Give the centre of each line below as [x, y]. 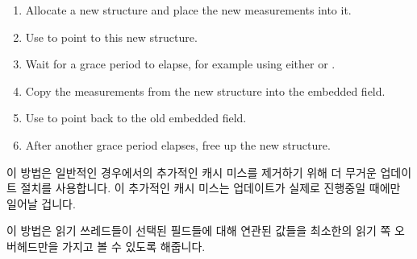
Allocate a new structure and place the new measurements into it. [188, 10]
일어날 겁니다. [41, 203]
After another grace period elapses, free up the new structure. [178, 144]
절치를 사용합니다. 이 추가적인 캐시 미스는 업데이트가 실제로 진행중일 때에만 [211, 188]
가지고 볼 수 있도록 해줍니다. [134, 246]
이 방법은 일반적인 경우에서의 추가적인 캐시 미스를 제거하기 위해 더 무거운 [192, 172]
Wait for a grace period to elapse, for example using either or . [180, 64]
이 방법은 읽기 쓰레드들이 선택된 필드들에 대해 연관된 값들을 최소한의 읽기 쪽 [199, 230]
